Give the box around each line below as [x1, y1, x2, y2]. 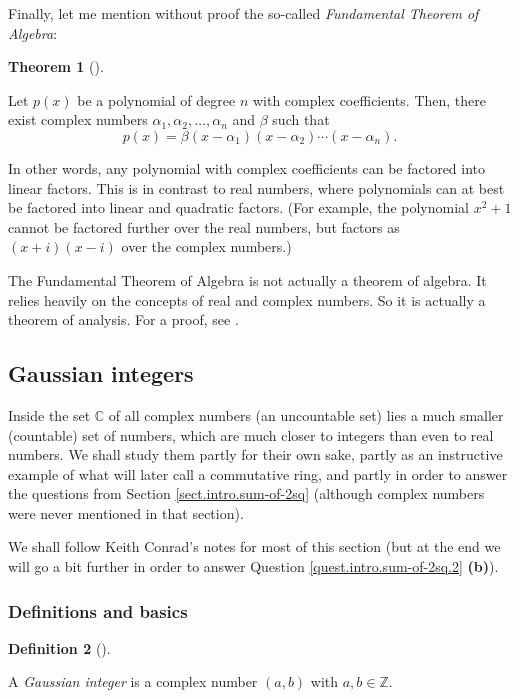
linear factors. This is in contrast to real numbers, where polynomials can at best [8, 177, 505, 198]
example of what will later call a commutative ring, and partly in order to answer [8, 463, 508, 484]
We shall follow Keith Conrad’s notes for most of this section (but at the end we [8, 536, 501, 557]
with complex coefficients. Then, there [252, 89, 486, 110]
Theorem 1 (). [8, 56, 104, 77]
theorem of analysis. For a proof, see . [8, 309, 239, 330]
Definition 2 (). [8, 637, 111, 658]
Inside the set [8, 404, 91, 425]
